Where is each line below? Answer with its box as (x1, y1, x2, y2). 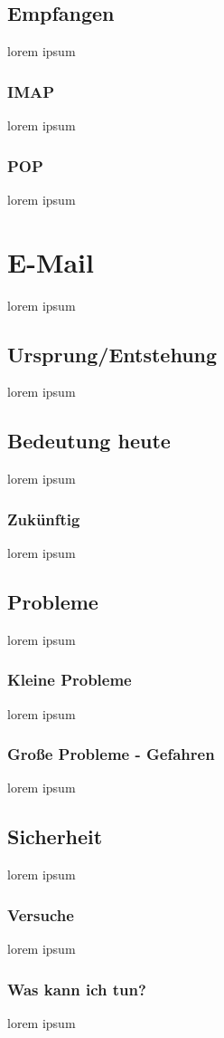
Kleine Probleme (7, 668, 132, 691)
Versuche (7, 903, 74, 926)
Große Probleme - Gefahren (7, 743, 215, 765)
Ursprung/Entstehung (7, 340, 218, 368)
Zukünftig (7, 507, 80, 530)
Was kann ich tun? (7, 977, 146, 1000)
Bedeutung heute (7, 427, 171, 455)
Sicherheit (7, 822, 103, 851)
